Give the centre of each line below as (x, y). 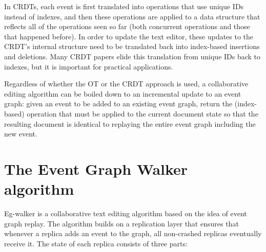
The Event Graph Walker (96, 168)
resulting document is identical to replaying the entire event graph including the (130, 123)
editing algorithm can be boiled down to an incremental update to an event (123, 93)
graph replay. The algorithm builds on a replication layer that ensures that (121, 223)
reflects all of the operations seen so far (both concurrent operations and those (127, 26)
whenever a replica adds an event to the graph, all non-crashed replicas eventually (133, 233)
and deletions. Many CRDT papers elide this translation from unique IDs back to (132, 56)
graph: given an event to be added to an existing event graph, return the (118, 104)
